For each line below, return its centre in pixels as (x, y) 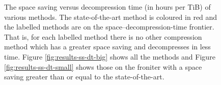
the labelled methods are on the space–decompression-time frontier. (109, 27)
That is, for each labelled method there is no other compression (103, 36)
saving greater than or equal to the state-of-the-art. (84, 77)
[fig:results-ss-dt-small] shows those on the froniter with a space (103, 66)
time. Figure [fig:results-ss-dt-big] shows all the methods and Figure (110, 56)
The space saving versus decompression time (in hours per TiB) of (107, 7)
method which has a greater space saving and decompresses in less (107, 47)
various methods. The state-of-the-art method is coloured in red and (111, 17)
